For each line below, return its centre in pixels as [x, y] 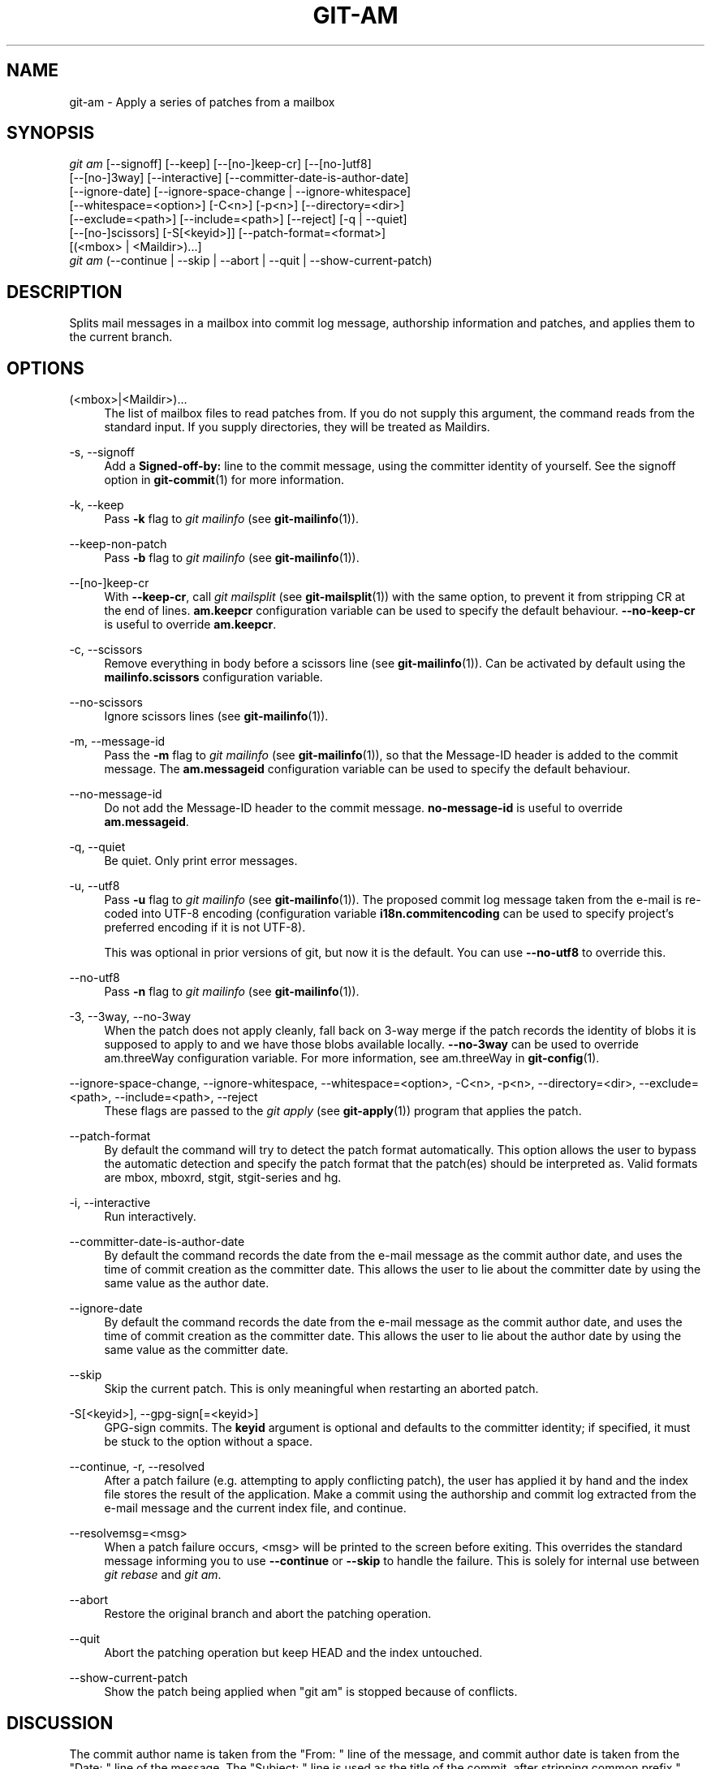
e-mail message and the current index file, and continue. [255, 1508]
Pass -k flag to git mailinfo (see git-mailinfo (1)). [232, 519]
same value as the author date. [187, 1283]
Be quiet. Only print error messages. [201, 861]
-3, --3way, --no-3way [130, 1017]
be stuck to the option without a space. [209, 1442]
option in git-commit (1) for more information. [224, 480]
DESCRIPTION [65, 292]
